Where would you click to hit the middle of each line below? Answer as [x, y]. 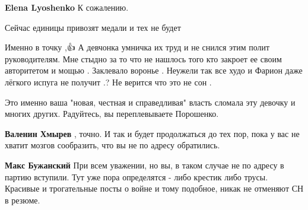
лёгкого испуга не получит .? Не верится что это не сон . [108, 82]
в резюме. [23, 200]
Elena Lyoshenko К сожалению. [67, 7]
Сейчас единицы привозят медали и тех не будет [93, 27]
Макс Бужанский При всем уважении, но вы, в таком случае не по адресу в [145, 165]
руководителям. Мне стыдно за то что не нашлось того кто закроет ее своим [143, 58]
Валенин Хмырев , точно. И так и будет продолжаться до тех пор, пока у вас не [152, 133]
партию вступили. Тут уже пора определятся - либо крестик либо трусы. [136, 176]
